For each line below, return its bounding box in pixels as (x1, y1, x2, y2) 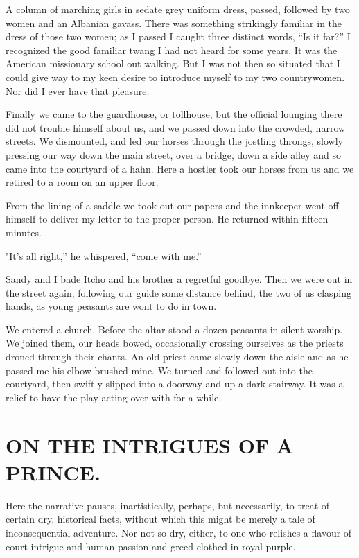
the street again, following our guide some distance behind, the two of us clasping (6, 285, 352, 299)
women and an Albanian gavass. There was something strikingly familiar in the (6, 15, 342, 30)
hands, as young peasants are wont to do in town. (6, 299, 217, 313)
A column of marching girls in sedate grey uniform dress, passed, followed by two (6, 2, 350, 16)
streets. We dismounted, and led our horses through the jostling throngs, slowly (6, 134, 343, 148)
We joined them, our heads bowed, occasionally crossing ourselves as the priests (6, 335, 344, 350)
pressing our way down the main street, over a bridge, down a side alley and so (6, 147, 341, 162)
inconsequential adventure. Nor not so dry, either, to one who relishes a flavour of (6, 525, 352, 539)
